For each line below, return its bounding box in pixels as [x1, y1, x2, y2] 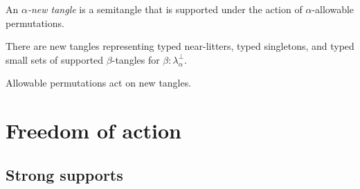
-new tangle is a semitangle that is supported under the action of [27, 2, 303, 16]
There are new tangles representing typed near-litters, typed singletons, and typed [6, 39, 354, 53]
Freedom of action [6, 116, 181, 145]
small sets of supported [6, 52, 104, 66]
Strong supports [6, 163, 123, 185]
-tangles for [111, 52, 160, 66]
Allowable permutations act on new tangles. [6, 75, 192, 90]
